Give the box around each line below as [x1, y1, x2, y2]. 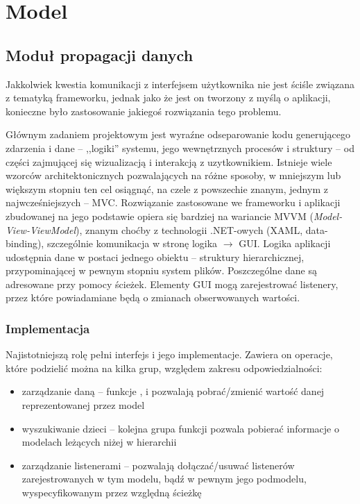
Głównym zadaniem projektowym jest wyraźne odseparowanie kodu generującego [6, 127, 351, 142]
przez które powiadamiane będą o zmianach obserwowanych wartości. [6, 290, 300, 305]
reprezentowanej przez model [22, 398, 145, 412]
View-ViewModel [6, 222, 76, 237]
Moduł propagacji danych [6, 44, 194, 65]
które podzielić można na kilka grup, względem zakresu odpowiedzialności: [6, 360, 323, 375]
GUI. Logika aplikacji [239, 236, 331, 251]
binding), [6, 236, 44, 251]
